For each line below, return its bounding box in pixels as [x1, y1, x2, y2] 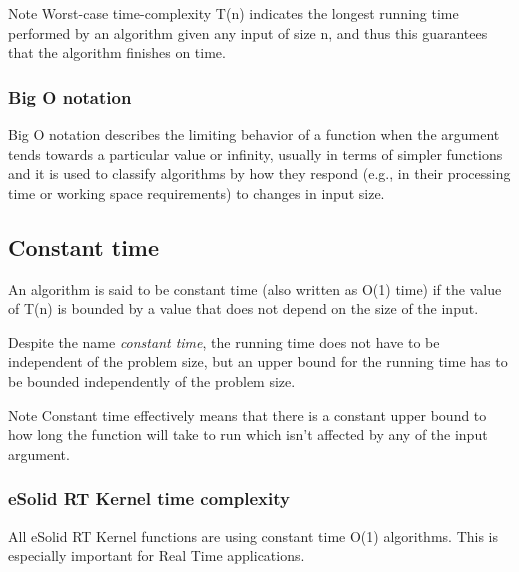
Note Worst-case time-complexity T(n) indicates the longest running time [8, 3, 459, 23]
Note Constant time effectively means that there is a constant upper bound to [8, 404, 487, 425]
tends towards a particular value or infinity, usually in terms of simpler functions [8, 143, 503, 164]
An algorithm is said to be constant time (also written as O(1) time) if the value [8, 278, 502, 299]
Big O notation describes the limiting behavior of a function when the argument [8, 124, 500, 144]
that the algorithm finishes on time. [8, 42, 226, 63]
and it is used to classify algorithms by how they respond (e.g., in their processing [8, 163, 511, 184]
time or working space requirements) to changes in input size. [8, 182, 385, 203]
